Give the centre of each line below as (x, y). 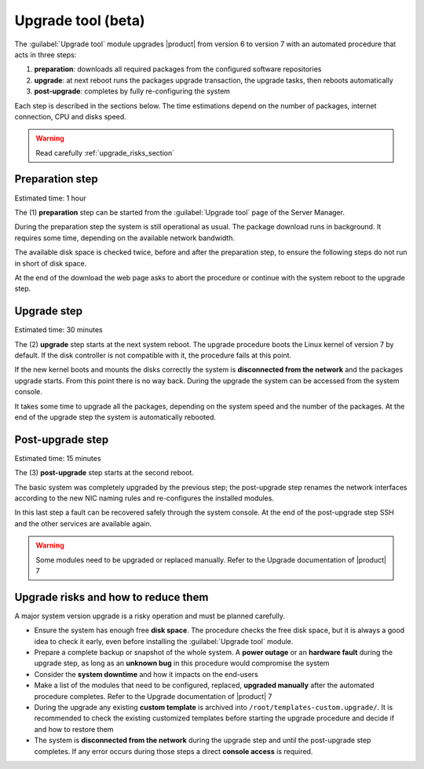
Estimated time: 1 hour (50, 198)
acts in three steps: (46, 54)
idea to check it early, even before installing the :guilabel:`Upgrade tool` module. (164, 641)
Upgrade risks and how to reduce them (111, 597)
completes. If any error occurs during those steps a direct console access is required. (174, 751)
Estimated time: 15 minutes (58, 458)
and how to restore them (74, 729)
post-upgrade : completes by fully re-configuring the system (132, 91)
